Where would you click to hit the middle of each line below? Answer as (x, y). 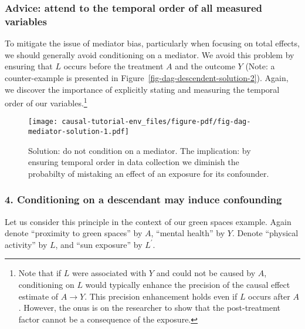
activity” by (26, 244)
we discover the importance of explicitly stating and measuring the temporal (142, 89)
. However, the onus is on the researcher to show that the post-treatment (149, 308)
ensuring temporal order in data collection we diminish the (134, 162)
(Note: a (260, 66)
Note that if (40, 273)
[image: (43, 122)
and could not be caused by (206, 273)
